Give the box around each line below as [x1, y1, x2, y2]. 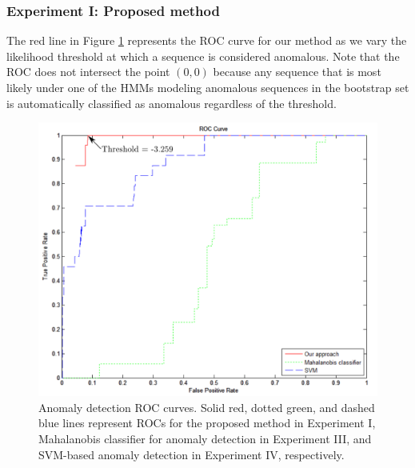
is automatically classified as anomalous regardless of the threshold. [6, 94, 337, 111]
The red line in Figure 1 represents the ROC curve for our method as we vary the [6, 32, 407, 49]
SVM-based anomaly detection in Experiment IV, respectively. [38, 446, 345, 462]
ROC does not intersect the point [6, 63, 170, 80]
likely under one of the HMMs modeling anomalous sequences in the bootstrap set [6, 79, 409, 95]
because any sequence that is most [213, 63, 381, 80]
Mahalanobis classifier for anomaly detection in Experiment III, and [38, 430, 372, 446]
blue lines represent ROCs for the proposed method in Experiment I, [38, 414, 376, 431]
